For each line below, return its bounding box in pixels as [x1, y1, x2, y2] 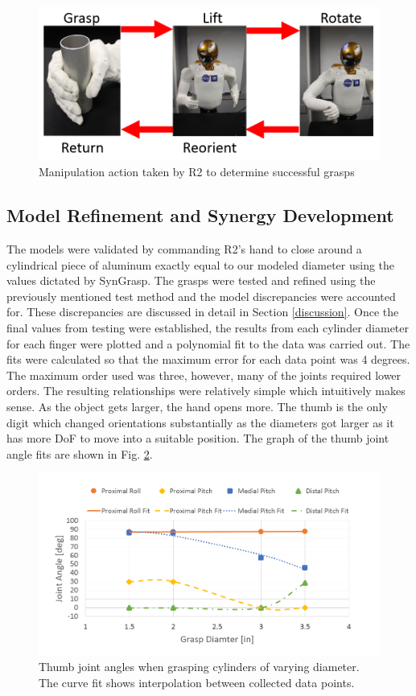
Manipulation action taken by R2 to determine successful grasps [39, 163, 355, 180]
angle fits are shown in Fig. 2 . [6, 445, 153, 462]
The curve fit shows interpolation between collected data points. [39, 673, 355, 690]
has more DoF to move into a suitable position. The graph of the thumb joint [6, 430, 389, 447]
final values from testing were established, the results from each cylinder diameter [6, 319, 409, 336]
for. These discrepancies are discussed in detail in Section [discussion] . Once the [6, 303, 399, 320]
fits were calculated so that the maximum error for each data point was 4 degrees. [6, 351, 410, 368]
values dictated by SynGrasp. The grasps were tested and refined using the [6, 272, 376, 289]
